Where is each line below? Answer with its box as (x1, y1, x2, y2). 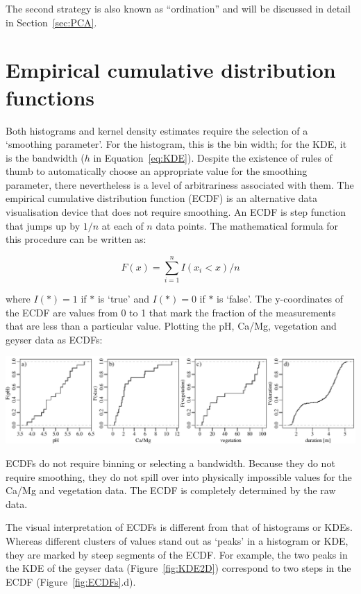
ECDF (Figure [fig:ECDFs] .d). (6, 574, 136, 588)
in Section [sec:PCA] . (6, 15, 97, 29)
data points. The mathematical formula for (156, 218, 339, 232)
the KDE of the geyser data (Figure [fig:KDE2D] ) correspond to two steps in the (6, 561, 351, 575)
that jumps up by (6, 218, 81, 232)
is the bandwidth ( (6, 150, 85, 164)
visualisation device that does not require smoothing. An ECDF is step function (6, 205, 346, 219)
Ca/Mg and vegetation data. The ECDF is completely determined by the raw (6, 483, 336, 498)
